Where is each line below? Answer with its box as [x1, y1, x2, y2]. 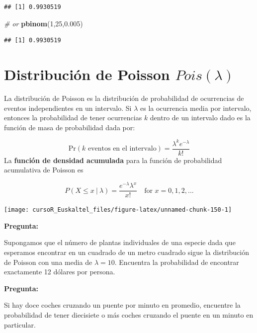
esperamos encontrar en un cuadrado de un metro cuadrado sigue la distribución [4, 247, 249, 257]
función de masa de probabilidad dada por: [4, 122, 135, 132]
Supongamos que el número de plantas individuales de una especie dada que [4, 237, 236, 248]
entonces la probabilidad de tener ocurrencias [4, 112, 142, 123]
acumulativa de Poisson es [4, 165, 84, 175]
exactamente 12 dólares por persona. [4, 266, 115, 277]
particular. [4, 319, 36, 330]
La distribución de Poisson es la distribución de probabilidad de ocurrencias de [4, 92, 244, 103]
